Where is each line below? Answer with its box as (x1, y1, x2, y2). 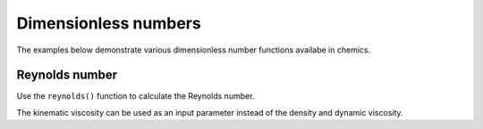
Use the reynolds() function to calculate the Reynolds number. (16, 91, 255, 101)
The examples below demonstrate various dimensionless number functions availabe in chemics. (16, 44, 371, 55)
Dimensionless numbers (16, 13, 201, 33)
